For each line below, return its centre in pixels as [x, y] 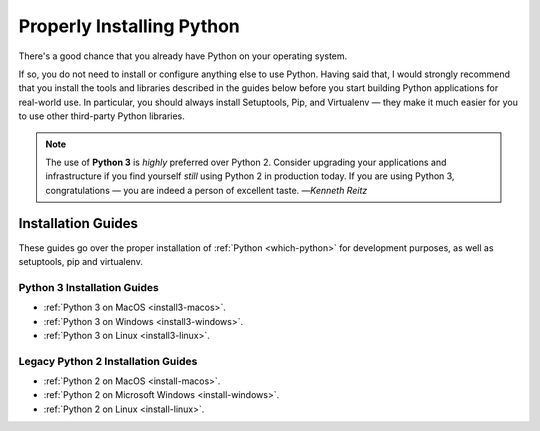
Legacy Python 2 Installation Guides [108, 361]
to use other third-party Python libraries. [101, 116]
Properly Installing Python [129, 26]
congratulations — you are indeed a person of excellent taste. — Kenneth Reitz [206, 190]
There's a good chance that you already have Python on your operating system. [183, 56]
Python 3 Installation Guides [88, 287]
